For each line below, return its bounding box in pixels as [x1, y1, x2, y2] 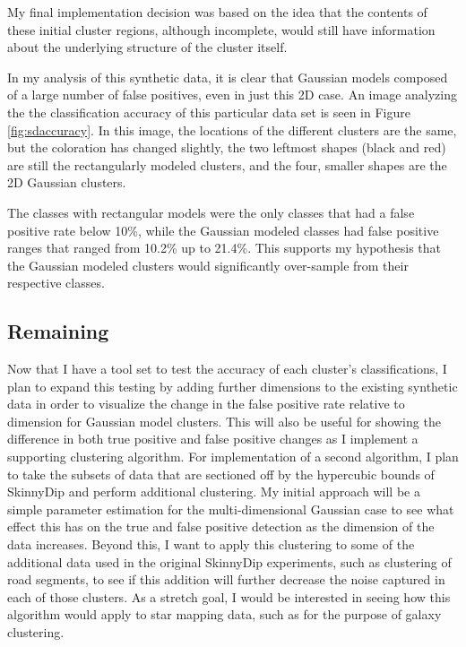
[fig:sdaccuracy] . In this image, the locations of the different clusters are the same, [7, 120, 457, 139]
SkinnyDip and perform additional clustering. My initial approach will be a [7, 482, 420, 501]
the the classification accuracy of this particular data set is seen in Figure [7, 102, 410, 121]
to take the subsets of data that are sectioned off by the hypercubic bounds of [7, 464, 435, 483]
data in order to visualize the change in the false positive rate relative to [7, 394, 405, 413]
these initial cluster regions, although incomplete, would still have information [7, 20, 436, 39]
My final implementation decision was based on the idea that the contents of [7, 3, 427, 21]
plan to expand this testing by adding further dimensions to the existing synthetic [7, 376, 458, 395]
